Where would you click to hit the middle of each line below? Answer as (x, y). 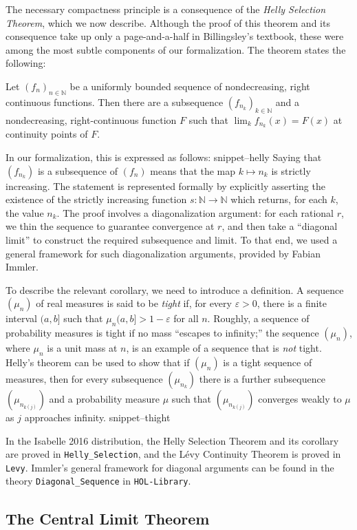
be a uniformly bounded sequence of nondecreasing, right (190, 86)
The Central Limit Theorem (108, 518)
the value (25, 212)
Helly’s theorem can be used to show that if (98, 362)
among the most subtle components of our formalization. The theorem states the (176, 49)
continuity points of (47, 134)
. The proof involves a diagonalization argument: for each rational (195, 212)
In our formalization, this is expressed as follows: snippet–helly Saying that (164, 157)
